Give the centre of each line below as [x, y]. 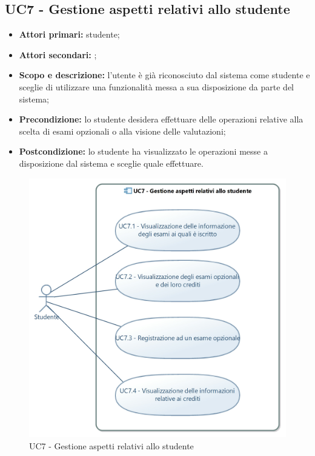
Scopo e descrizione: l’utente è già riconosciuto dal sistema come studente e [164, 75]
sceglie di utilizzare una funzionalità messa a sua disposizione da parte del [156, 86]
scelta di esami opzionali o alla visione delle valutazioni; [122, 131]
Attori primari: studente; [69, 34]
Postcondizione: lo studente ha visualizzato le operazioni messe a [143, 151]
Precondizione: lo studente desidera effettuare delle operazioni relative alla [161, 119]
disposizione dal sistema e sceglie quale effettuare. [111, 163]
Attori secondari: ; [58, 54]
